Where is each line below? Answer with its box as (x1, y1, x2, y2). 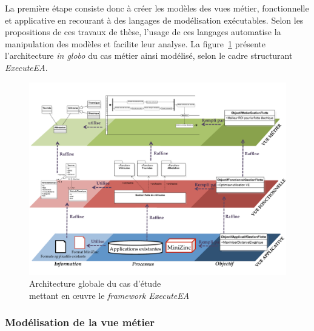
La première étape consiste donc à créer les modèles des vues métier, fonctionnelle (5, 2, 309, 14)
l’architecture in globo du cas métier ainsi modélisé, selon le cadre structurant (5, 49, 293, 62)
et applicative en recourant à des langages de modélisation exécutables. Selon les (5, 13, 304, 26)
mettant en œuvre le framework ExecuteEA (29, 289, 190, 301)
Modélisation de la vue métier (5, 315, 155, 330)
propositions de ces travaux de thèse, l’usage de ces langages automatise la (5, 25, 281, 38)
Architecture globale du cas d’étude (29, 277, 161, 290)
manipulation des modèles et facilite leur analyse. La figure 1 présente (5, 37, 266, 50)
